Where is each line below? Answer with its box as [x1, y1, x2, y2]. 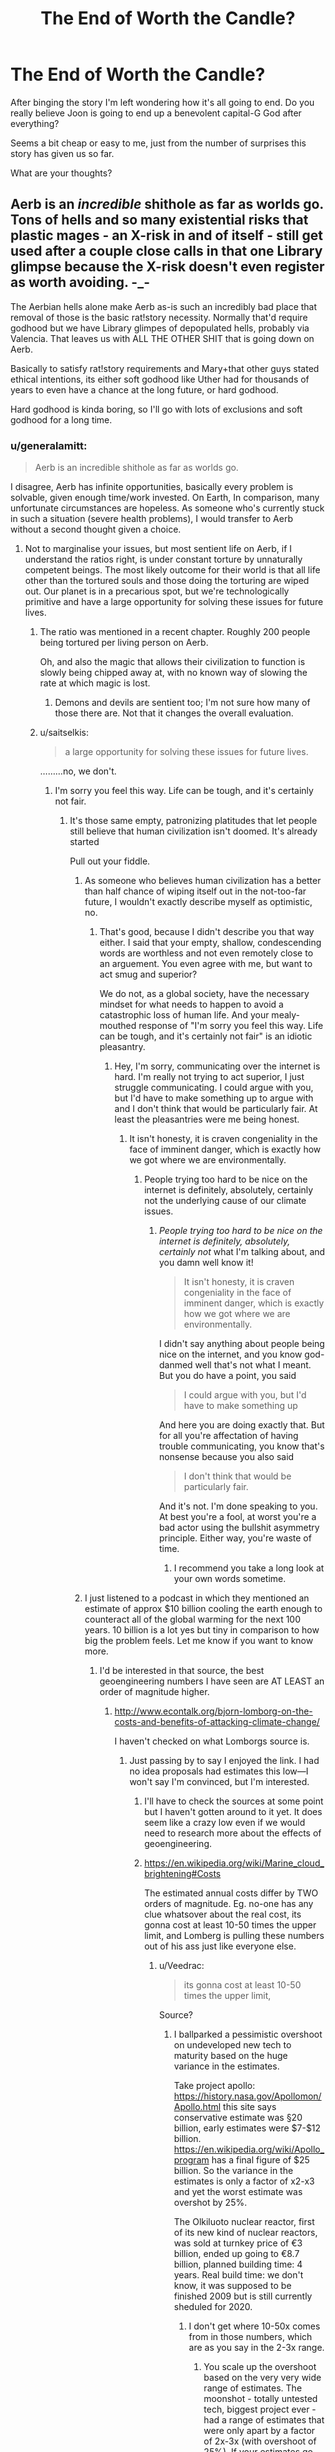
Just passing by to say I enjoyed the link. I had [129, 1755, 320, 1767]
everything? [10, 117, 60, 129]
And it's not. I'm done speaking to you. [158, 1500, 318, 1512]
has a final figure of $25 [211, 2154, 310, 2166]
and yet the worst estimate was [173, 2186, 303, 2198]
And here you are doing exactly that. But [158, 1419, 325, 1431]
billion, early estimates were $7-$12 [173, 2122, 322, 2134]
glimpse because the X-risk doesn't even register [10, 258, 325, 276]
